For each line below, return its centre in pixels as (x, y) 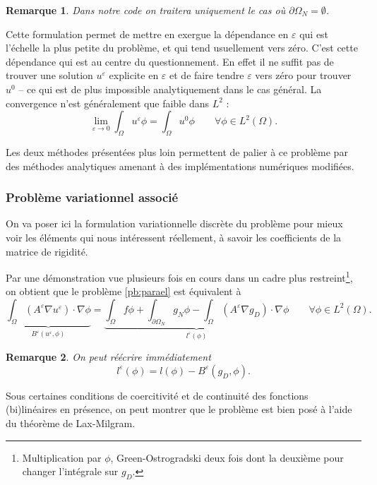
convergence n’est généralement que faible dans (107, 103)
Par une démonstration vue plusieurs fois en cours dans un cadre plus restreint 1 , (179, 276)
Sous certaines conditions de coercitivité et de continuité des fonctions (157, 395)
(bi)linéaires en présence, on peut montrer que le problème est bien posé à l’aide (179, 409)
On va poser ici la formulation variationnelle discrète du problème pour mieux (174, 223)
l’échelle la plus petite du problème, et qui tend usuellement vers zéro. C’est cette (182, 48)
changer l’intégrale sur (70, 471)
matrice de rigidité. (47, 251)
